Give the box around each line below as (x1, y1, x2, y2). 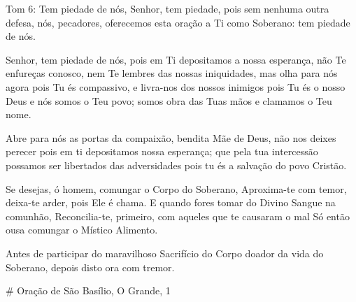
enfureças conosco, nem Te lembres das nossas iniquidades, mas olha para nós (6, 66, 338, 80)
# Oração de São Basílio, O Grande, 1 (6, 283, 171, 298)
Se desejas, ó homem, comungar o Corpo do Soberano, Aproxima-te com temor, (6, 181, 347, 196)
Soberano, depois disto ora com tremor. (6, 259, 175, 274)
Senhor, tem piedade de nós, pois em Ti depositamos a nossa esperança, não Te (6, 52, 346, 66)
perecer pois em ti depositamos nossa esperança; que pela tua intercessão (6, 144, 318, 159)
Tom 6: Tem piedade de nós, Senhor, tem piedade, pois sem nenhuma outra (6, 1, 329, 15)
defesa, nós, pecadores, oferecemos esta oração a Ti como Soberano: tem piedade (6, 15, 350, 29)
